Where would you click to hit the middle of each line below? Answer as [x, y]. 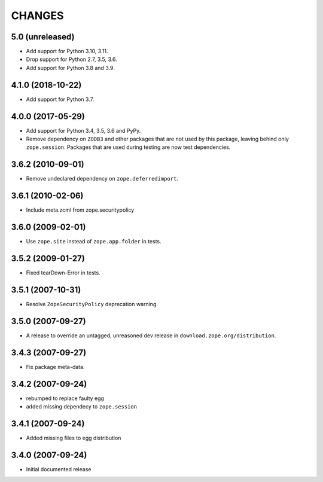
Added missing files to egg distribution [74, 438]
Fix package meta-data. [55, 367]
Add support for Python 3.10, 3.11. [67, 51]
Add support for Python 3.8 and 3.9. [70, 68]
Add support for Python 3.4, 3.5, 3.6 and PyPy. [83, 130]
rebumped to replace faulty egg [65, 398]
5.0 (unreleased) [43, 37]
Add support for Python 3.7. [60, 99]
